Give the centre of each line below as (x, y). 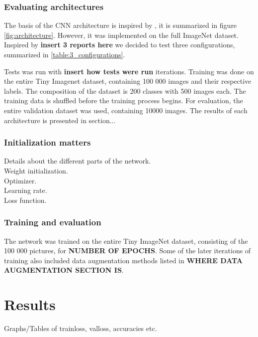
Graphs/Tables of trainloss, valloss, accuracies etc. (81, 328)
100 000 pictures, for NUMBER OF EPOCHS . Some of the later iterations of (128, 251)
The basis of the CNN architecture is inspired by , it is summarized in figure (121, 25)
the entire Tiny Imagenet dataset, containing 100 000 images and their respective (128, 81)
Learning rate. (26, 190)
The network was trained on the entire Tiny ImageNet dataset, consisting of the (126, 241)
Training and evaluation (53, 222)
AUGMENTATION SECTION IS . (64, 270)
